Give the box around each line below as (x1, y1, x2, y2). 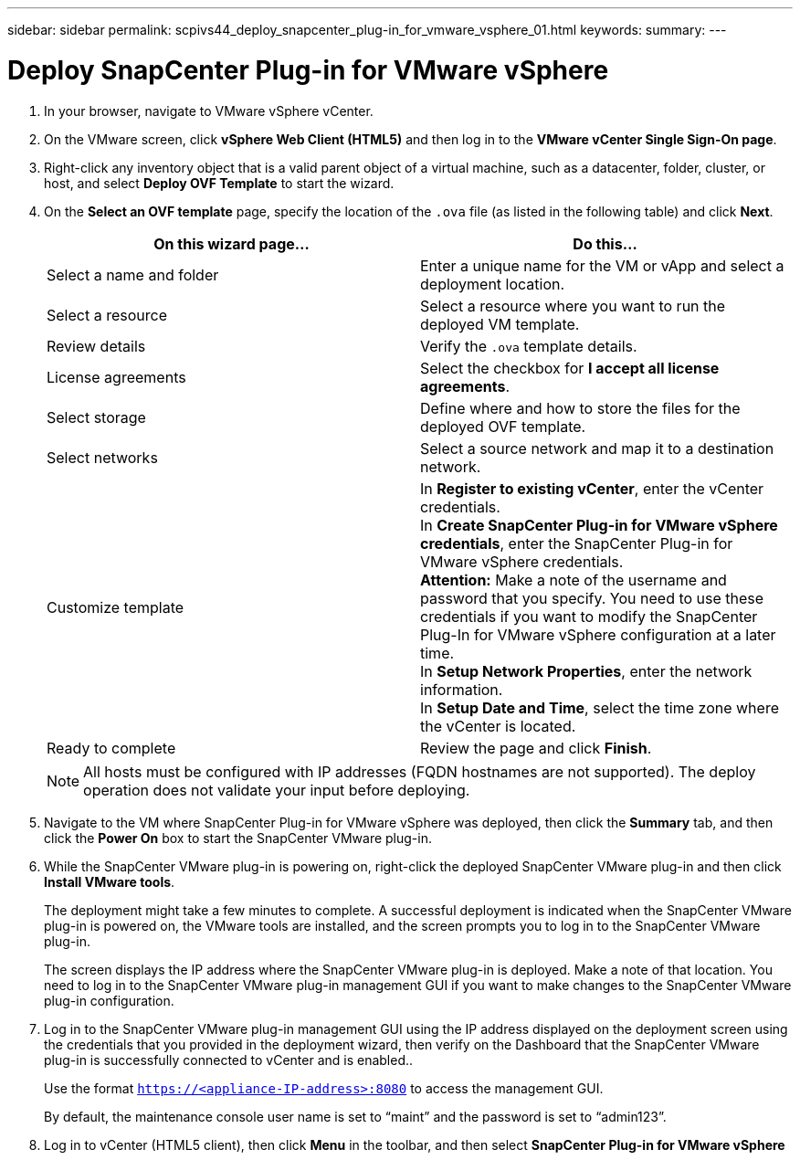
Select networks (47, 448, 158, 467)
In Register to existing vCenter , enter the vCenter (420, 479, 764, 498)
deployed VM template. (420, 314, 580, 333)
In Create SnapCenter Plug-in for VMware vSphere (420, 515, 778, 534)
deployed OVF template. (420, 417, 586, 436)
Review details (47, 336, 146, 355)
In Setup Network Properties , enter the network (420, 661, 753, 680)
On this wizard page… (153, 234, 310, 253)
